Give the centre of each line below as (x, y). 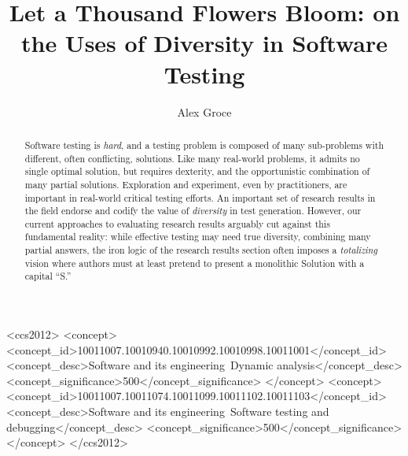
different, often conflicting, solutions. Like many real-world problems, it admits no (192, 158)
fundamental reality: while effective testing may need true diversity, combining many (198, 237)
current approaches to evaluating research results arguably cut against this (177, 223)
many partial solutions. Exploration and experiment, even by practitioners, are (186, 184)
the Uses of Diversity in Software (204, 43)
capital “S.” (48, 276)
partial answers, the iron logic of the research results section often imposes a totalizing (201, 250)
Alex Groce (204, 111)
